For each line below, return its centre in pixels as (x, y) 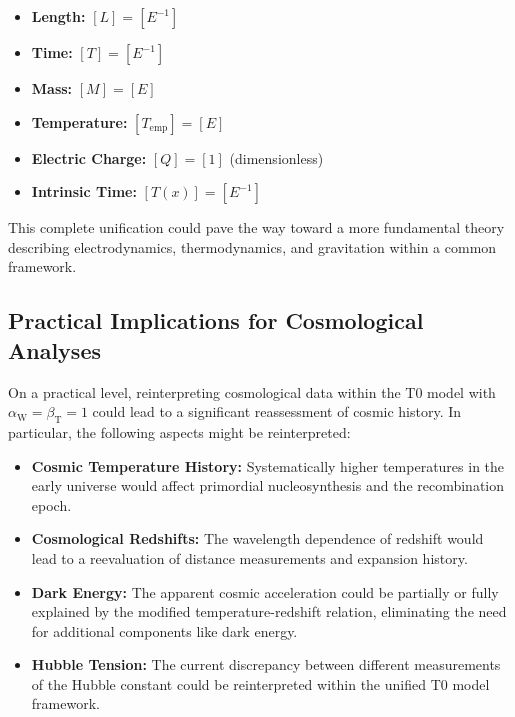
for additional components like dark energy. (164, 630)
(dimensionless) (276, 157)
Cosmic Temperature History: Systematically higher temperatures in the (268, 465)
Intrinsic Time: (84, 191)
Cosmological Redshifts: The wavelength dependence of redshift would (257, 538)
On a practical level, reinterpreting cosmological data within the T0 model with (252, 391)
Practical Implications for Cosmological (216, 320)
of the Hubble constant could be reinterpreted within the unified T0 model (260, 683)
